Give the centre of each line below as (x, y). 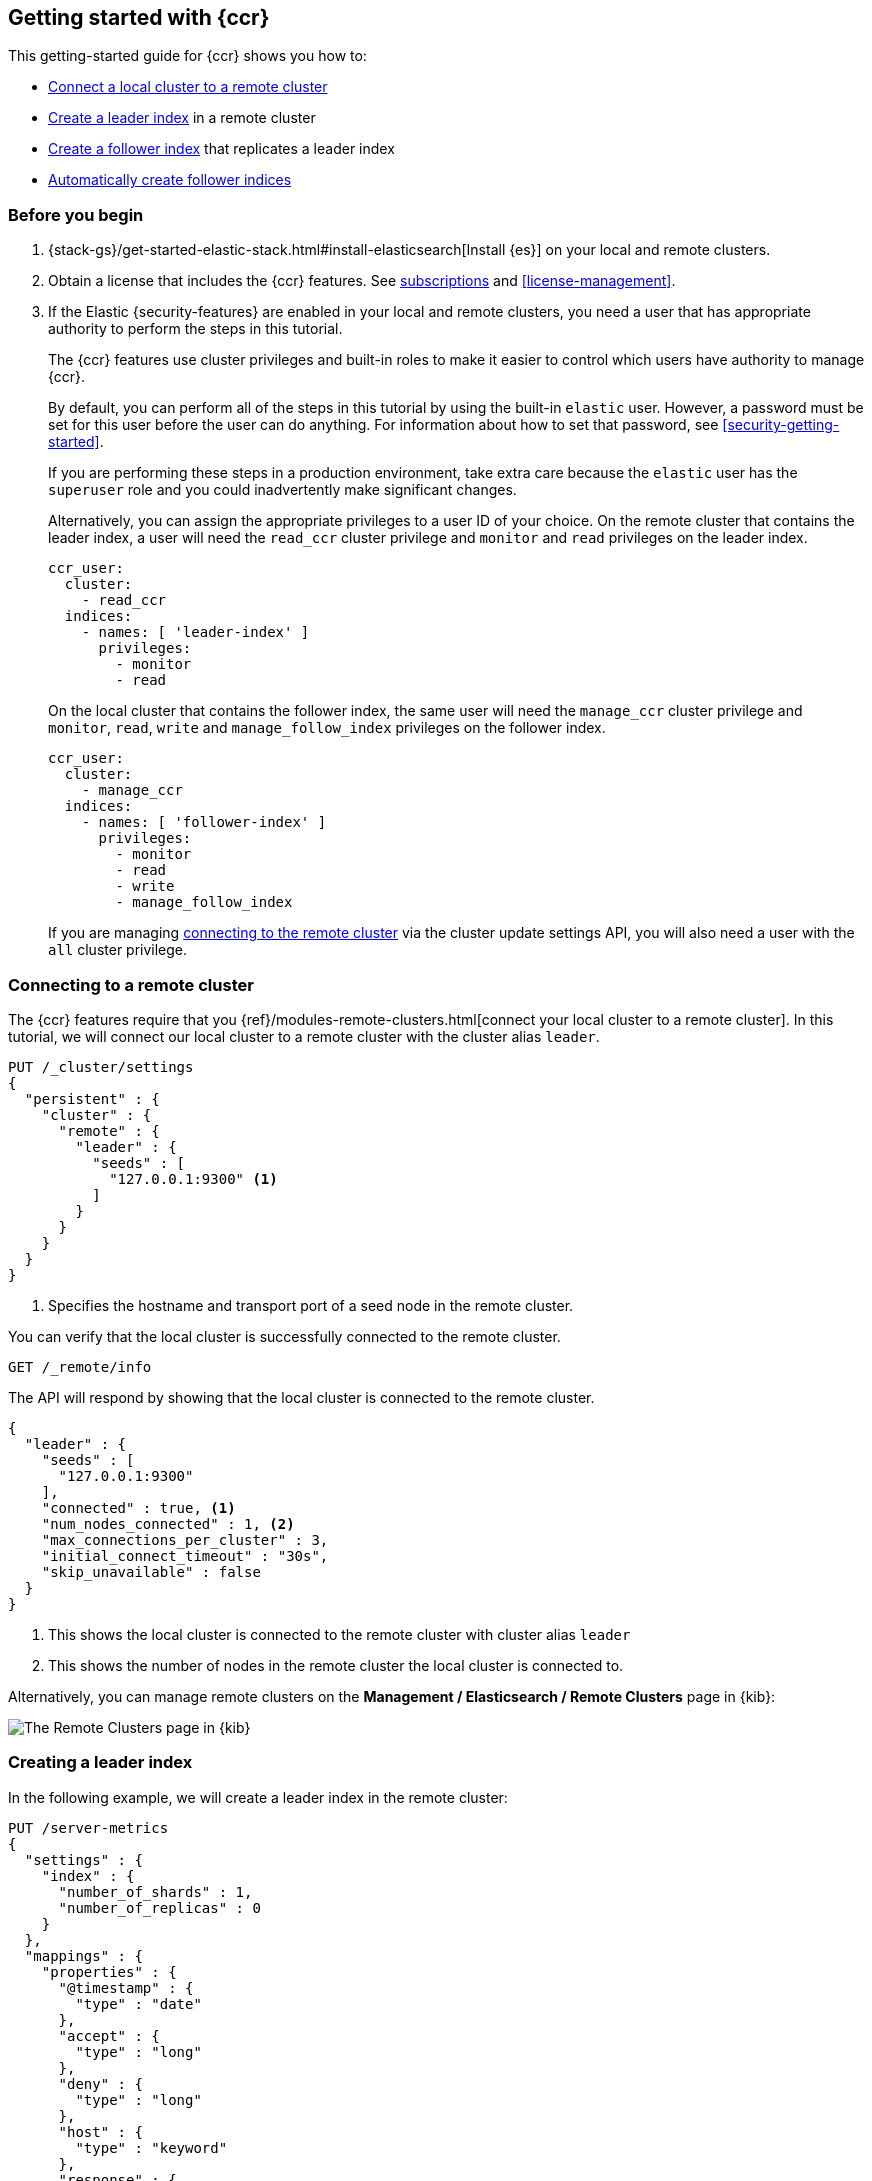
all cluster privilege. (118, 950)
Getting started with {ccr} (139, 17)
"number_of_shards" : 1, (155, 1891)
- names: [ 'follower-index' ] (204, 822)
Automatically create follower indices (170, 180)
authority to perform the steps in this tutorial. (195, 329)
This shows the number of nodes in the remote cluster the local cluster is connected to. (336, 1665)
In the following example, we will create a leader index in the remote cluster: (258, 1797)
